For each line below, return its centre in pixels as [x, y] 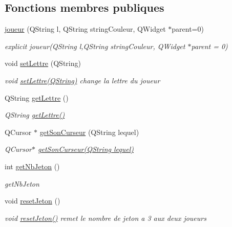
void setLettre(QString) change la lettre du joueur [82, 80]
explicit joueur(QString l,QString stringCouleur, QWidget [95, 46]
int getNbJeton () [32, 166]
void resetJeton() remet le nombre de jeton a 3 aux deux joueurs [106, 218]
